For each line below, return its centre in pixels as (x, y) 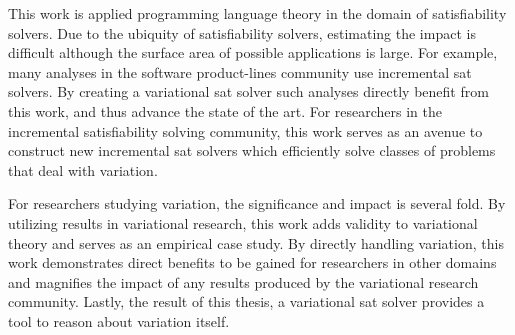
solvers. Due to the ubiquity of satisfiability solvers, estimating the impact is (242, 32)
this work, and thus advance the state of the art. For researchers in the (225, 110)
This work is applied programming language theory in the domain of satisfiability (257, 13)
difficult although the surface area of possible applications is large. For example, (253, 52)
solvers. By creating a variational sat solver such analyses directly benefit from (248, 91)
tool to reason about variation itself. (119, 320)
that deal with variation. (83, 169)
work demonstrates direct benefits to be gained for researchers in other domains (252, 262)
